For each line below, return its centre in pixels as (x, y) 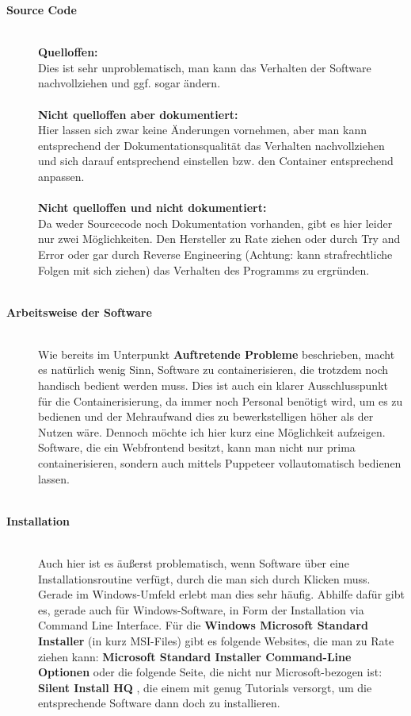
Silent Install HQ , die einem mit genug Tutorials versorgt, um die (205, 687)
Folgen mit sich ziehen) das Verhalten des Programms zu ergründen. (204, 269)
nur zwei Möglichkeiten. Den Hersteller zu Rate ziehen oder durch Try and (219, 239)
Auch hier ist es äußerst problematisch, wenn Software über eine (194, 563)
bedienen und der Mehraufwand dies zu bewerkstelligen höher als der (206, 416)
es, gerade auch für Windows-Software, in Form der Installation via (201, 609)
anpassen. (61, 176)
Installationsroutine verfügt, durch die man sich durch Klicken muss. (204, 578)
